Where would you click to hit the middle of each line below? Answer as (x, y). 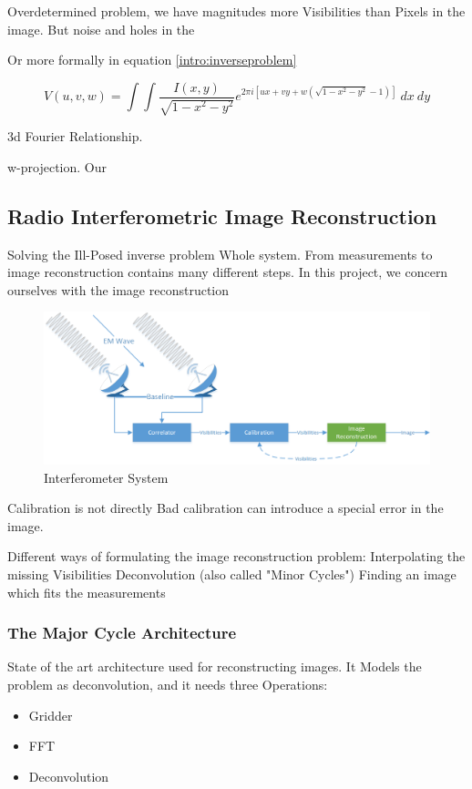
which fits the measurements (87, 592)
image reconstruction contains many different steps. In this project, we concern (228, 272)
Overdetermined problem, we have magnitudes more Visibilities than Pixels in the (236, 11)
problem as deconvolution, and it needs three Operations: (168, 685)
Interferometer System (106, 477)
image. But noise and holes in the (101, 29)
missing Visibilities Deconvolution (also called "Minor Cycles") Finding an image (232, 574)
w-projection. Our (57, 166)
